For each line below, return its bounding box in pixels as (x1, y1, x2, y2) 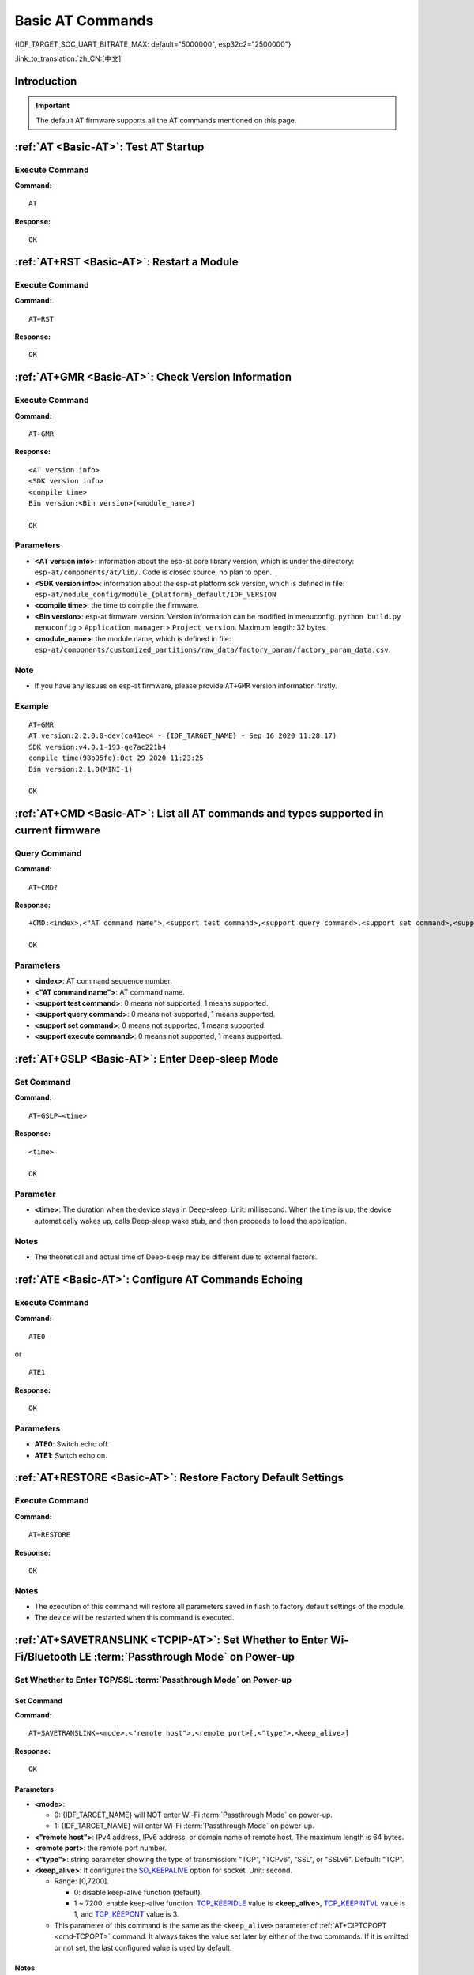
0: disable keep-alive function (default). (73, 1887, 203, 1897)
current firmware (14, 823, 101, 837)
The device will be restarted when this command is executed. (34, 1612, 235, 1623)
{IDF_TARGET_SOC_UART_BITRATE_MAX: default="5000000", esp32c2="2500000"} (14, 39, 292, 49)
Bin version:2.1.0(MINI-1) (28, 765, 134, 773)
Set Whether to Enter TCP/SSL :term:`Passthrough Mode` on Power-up (14, 1674, 292, 1685)
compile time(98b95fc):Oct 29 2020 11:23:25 (28, 754, 205, 762)
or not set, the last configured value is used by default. (54, 1943, 232, 1952)
